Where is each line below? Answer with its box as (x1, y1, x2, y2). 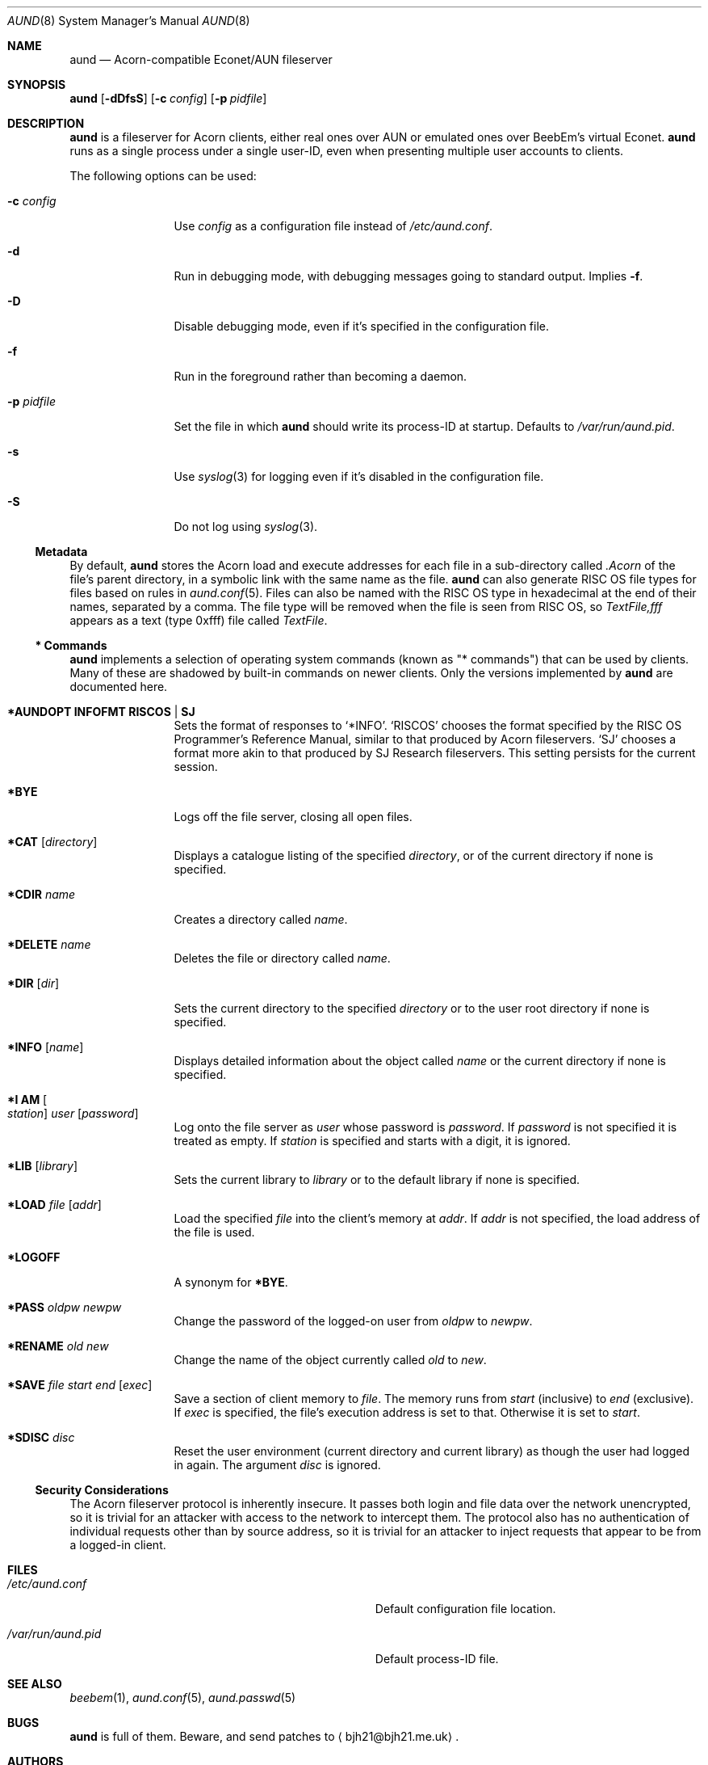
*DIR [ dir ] (7, 976, 60, 990)
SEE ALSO (7, 1677, 62, 1691)
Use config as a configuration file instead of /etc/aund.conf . (174, 219, 493, 233)
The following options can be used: (69, 169, 257, 183)
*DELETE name (7, 937, 91, 951)
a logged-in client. (69, 1538, 166, 1552)
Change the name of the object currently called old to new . (174, 1353, 487, 1367)
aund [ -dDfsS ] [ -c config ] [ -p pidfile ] (69, 91, 267, 105)
